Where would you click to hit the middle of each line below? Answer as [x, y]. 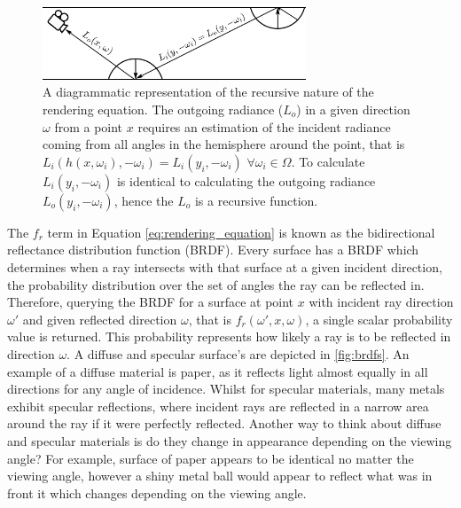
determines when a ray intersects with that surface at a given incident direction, [225, 266]
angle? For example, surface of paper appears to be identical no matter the [211, 458]
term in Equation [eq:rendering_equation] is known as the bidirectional [241, 232]
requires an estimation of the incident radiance [264, 126]
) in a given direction [353, 109]
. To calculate [328, 161]
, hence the [144, 200]
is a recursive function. [256, 200]
